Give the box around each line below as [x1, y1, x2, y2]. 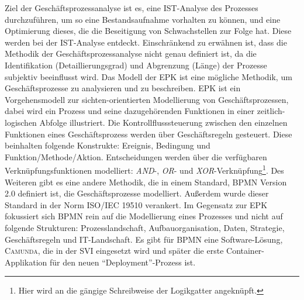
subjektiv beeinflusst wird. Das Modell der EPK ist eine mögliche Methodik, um [5, 70, 292, 82]
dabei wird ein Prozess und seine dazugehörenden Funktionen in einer [5, 105, 255, 117]
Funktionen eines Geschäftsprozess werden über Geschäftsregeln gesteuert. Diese [5, 127, 292, 140]
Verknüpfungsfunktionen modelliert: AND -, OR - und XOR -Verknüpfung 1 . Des [5, 163, 284, 176]
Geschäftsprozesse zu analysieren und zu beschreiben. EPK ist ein [5, 82, 241, 94]
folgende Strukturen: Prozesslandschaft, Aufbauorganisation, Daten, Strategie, [5, 221, 285, 233]
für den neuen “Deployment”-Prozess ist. [50, 256, 196, 268]
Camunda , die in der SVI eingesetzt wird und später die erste [5, 244, 224, 257]
